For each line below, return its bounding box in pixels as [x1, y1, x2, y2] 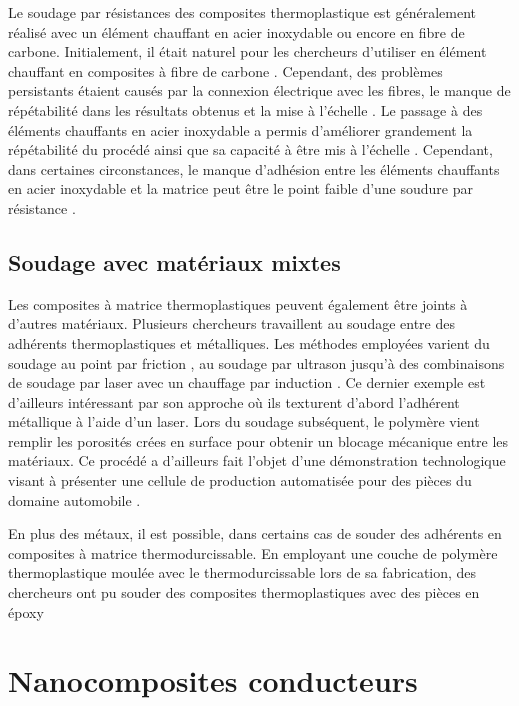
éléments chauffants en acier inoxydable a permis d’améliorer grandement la [8, 119, 473, 140]
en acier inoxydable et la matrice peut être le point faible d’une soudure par [8, 178, 474, 199]
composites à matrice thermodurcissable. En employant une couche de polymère [8, 542, 498, 563]
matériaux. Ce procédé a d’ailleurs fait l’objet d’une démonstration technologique [8, 450, 506, 471]
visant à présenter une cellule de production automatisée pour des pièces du [8, 470, 472, 491]
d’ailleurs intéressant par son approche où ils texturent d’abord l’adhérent [8, 391, 460, 412]
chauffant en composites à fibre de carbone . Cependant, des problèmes [8, 60, 443, 81]
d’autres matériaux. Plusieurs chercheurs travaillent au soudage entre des [8, 313, 455, 334]
